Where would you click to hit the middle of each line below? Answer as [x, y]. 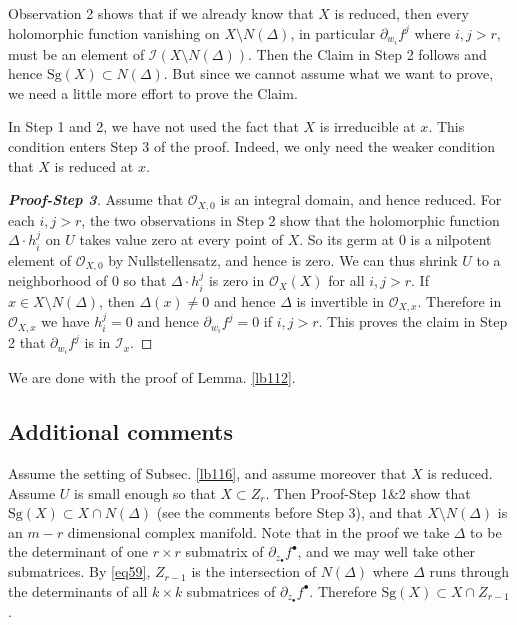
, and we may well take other [386, 551]
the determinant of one [78, 551]
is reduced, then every [401, 13]
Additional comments [120, 431]
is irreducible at [367, 126]
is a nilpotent [451, 239]
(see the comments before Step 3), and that [289, 512]
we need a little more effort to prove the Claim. [153, 92]
